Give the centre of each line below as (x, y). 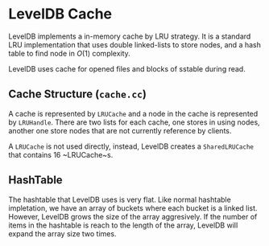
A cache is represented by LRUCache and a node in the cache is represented (133, 113)
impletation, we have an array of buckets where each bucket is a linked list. (133, 208)
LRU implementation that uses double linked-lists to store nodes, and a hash (135, 44)
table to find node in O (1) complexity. (69, 53)
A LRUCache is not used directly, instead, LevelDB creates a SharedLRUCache (131, 146)
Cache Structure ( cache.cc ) (78, 94)
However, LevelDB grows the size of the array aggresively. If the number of (133, 216)
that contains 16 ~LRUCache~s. (61, 154)
